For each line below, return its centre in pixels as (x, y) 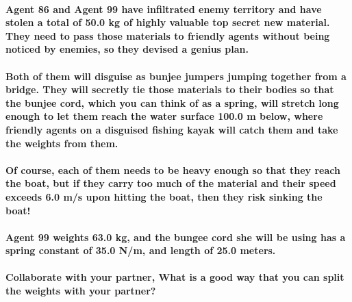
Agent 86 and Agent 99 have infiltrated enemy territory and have (164, 9)
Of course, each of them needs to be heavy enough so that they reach (173, 169)
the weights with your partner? (81, 291)
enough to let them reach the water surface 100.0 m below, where (164, 116)
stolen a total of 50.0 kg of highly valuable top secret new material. (168, 22)
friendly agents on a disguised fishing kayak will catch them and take (172, 129)
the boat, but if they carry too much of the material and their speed (171, 183)
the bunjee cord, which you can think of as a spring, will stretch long (172, 102)
